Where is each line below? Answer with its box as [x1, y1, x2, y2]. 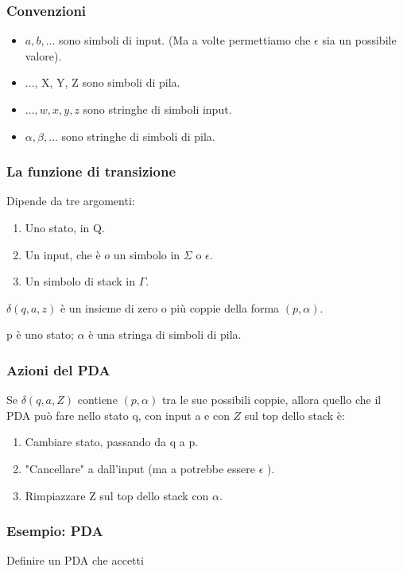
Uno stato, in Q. [25, 219, 105, 235]
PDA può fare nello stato [6, 406, 129, 423]
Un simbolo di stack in [25, 273, 136, 289]
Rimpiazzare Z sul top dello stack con [25, 487, 209, 503]
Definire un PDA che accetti [6, 552, 144, 569]
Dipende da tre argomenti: [6, 192, 135, 209]
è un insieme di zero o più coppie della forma [60, 299, 280, 316]
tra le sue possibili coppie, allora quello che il [161, 391, 382, 408]
